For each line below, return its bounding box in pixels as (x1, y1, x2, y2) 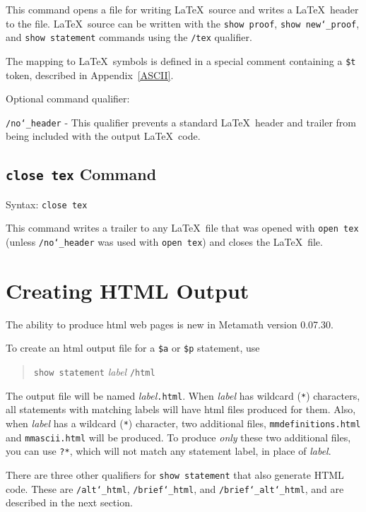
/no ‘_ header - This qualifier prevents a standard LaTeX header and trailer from (6, 114, 356, 129)
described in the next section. (6, 495, 133, 510)
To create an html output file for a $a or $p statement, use (6, 340, 260, 355)
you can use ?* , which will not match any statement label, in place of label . (6, 443, 331, 458)
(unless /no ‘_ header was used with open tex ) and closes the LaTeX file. (6, 234, 323, 249)
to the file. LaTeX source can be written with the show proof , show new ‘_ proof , (6, 16, 360, 30)
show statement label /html (33, 364, 155, 379)
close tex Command (6, 163, 157, 185)
